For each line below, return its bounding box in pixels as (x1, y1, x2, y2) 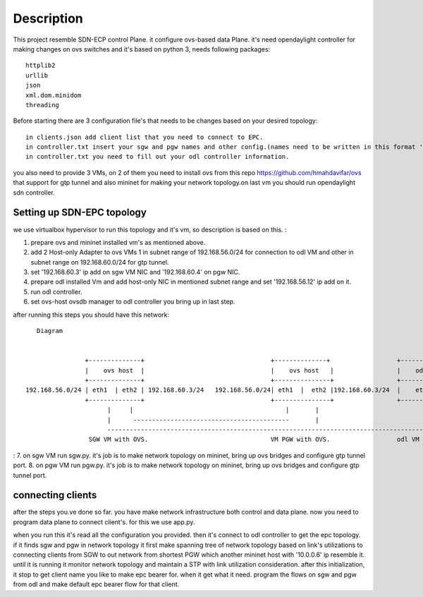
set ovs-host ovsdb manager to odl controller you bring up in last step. (30, 297, 235, 306)
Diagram (36, 327, 63, 335)
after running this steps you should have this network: (13, 310, 169, 319)
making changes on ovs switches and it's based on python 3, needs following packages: (13, 44, 271, 53)
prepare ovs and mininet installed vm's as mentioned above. (30, 238, 206, 246)
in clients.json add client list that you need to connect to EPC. (25, 133, 264, 141)
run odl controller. (30, 287, 82, 296)
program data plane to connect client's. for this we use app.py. (13, 517, 195, 526)
